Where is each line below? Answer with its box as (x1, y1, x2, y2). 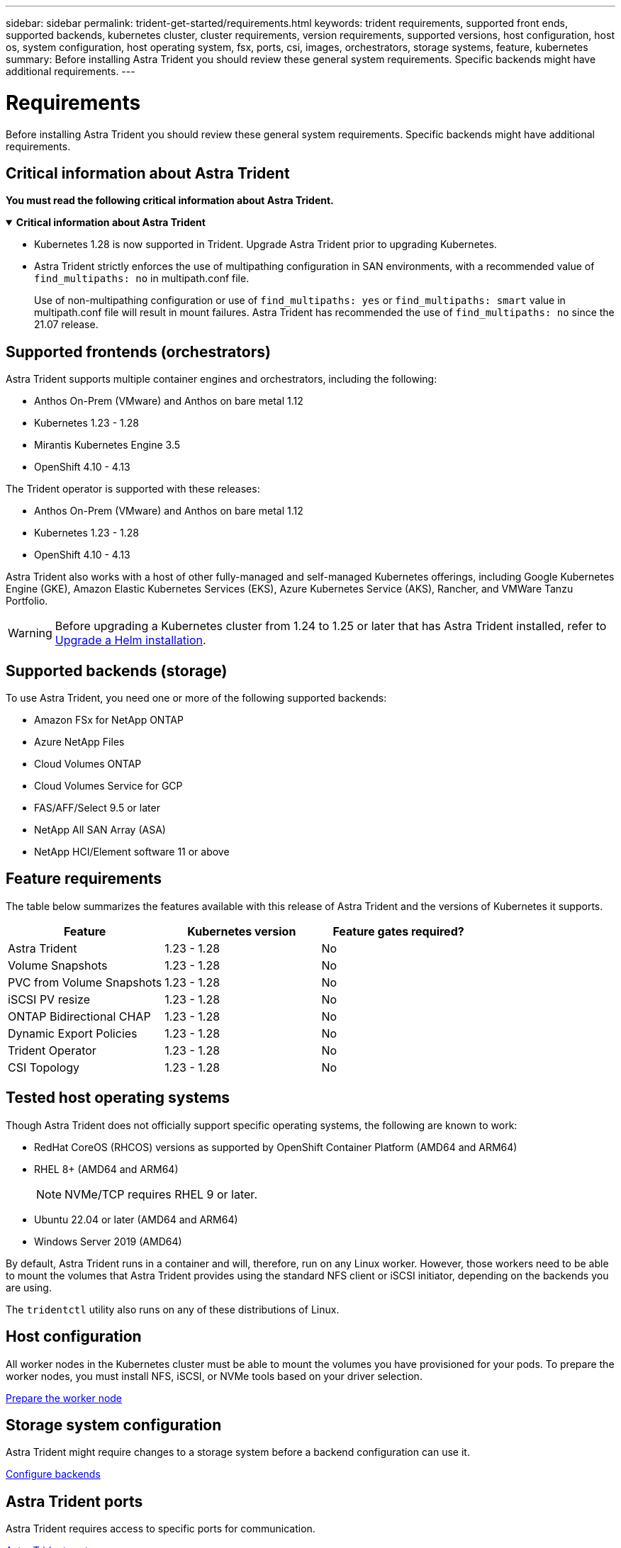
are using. (6, 1281, 52, 1294)
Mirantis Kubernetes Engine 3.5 (34, 439, 181, 451)
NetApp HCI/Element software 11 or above (34, 846, 230, 858)
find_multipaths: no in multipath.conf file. (34, 272, 250, 285)
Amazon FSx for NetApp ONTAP (34, 714, 184, 727)
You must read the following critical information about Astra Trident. (6, 194, 334, 207)
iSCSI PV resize (8, 992, 90, 1006)
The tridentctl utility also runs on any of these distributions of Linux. (6, 1303, 340, 1316)
